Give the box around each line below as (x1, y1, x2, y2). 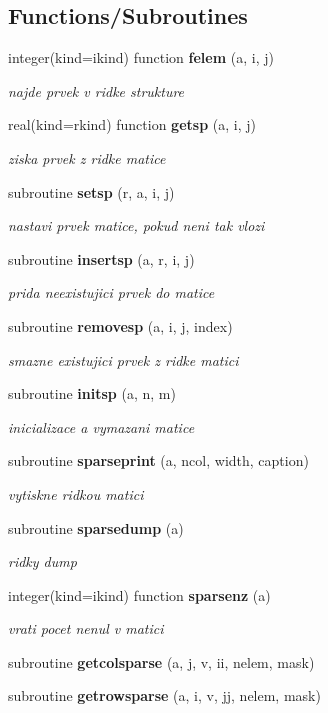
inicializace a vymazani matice (8, 416, 195, 437)
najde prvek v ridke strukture (8, 80, 185, 101)
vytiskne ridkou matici (8, 483, 144, 504)
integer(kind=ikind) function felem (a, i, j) (8, 47, 274, 68)
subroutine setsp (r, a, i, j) (8, 181, 175, 202)
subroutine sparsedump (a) (8, 517, 184, 538)
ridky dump (8, 551, 77, 572)
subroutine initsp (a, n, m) (8, 383, 176, 404)
